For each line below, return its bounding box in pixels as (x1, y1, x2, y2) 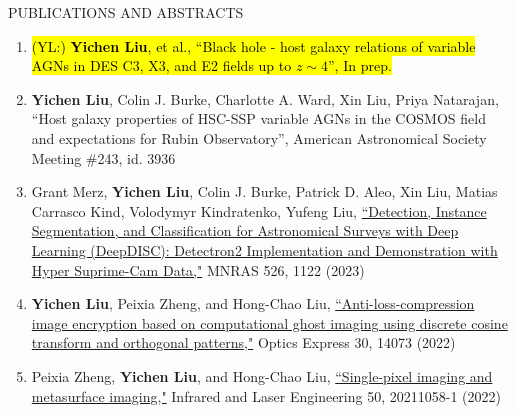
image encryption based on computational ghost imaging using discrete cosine (31, 312, 508, 333)
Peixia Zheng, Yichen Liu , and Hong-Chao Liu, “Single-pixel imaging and (31, 365, 493, 386)
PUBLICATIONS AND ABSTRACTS (8, 2, 244, 22)
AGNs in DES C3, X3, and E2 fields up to (31, 55, 292, 76)
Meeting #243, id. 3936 (31, 147, 176, 168)
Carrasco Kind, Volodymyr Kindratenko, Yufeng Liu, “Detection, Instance (31, 200, 487, 221)
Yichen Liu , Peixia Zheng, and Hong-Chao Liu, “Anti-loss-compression (31, 293, 475, 314)
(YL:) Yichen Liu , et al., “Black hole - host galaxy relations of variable (31, 35, 476, 56)
